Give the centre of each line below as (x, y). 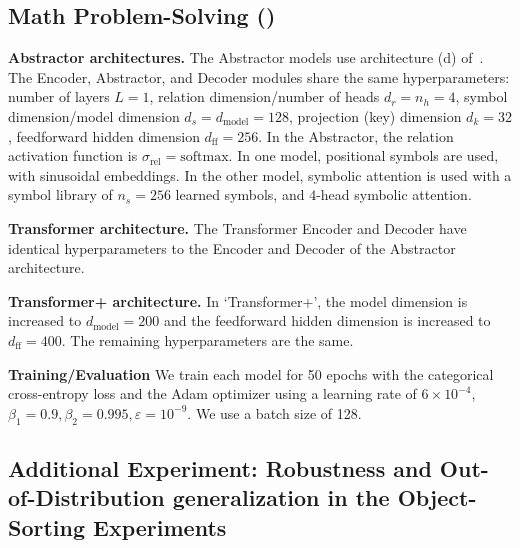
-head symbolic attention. (394, 194)
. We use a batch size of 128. (274, 412)
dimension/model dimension (94, 115)
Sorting (47, 526)
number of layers (59, 96)
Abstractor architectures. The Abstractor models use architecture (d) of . (246, 57)
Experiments (160, 526)
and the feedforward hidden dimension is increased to (327, 320)
